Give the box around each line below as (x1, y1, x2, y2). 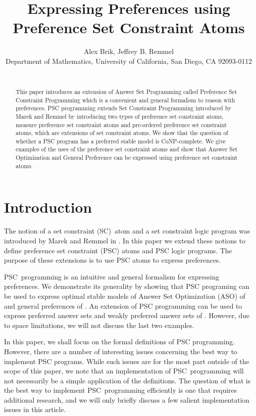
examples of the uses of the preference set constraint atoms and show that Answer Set (15, 145, 238, 153)
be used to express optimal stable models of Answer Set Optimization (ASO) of (4, 290, 246, 301)
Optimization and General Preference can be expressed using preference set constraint (15, 153, 238, 162)
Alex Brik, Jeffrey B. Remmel (84, 46, 174, 56)
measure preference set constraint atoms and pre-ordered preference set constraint (15, 120, 227, 129)
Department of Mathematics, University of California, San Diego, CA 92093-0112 (5, 55, 252, 66)
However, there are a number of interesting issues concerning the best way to (4, 346, 238, 356)
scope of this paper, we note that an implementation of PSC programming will (4, 366, 244, 376)
